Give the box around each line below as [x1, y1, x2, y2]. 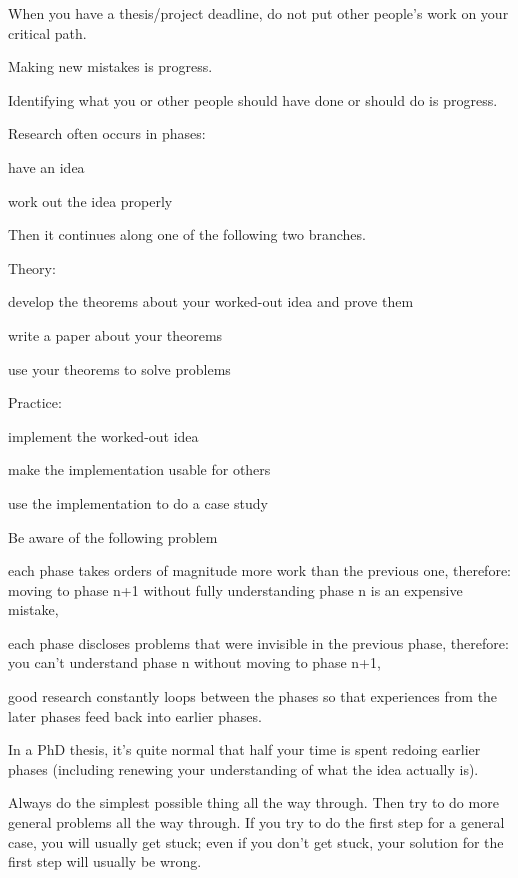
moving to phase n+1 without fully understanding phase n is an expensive [8, 579, 463, 600]
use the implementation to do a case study [8, 492, 268, 513]
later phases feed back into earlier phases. [8, 705, 262, 726]
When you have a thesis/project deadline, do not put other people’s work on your [8, 3, 509, 23]
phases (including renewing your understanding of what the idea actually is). [8, 758, 479, 779]
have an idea [8, 156, 85, 177]
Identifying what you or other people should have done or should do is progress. [8, 89, 498, 110]
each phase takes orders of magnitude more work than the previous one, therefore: [8, 560, 512, 581]
